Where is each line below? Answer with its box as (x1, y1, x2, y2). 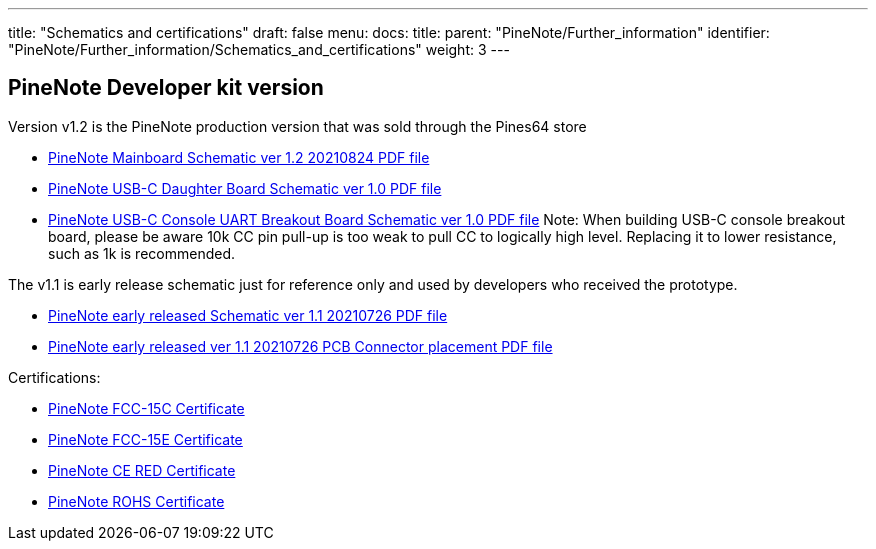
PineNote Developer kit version (8, 75, 324, 101)
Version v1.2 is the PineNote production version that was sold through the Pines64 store (8, 117, 587, 135)
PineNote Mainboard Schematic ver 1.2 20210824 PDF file (48, 148, 430, 166)
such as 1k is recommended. (48, 244, 235, 262)
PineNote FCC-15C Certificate (48, 399, 245, 417)
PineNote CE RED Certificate (48, 461, 236, 479)
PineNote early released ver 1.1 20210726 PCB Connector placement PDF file (48, 337, 553, 355)
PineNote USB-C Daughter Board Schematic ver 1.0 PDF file (48, 179, 442, 197)
